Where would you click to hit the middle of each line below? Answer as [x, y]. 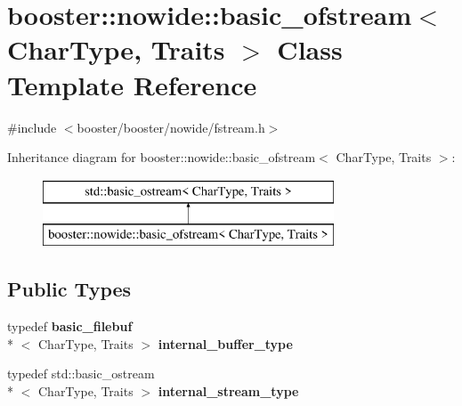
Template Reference [132, 84]
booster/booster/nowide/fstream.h [171, 127]
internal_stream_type [228, 390]
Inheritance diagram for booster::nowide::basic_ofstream [162, 157]
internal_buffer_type [225, 343]
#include [32, 127]
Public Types [69, 289]
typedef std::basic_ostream [81, 374]
